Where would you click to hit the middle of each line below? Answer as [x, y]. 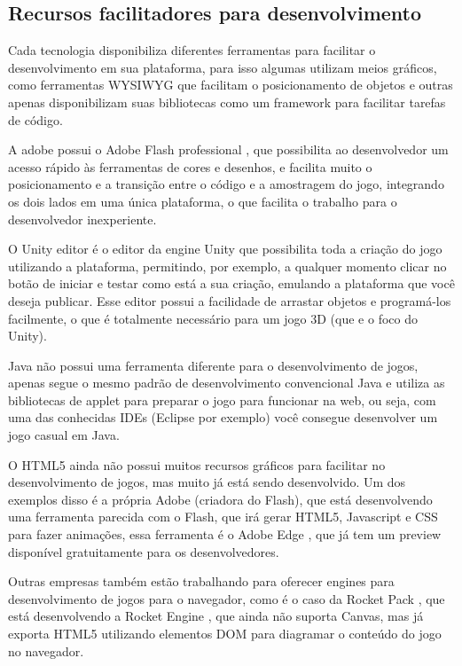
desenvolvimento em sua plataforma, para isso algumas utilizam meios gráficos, [223, 67]
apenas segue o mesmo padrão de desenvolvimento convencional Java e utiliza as [227, 383]
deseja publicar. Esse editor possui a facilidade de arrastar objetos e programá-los [230, 300]
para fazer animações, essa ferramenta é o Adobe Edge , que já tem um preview [225, 534]
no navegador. [46, 650]
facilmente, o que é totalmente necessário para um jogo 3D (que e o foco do [213, 318]
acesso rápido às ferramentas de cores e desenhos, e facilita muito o [190, 166]
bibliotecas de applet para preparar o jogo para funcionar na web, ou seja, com [222, 400]
